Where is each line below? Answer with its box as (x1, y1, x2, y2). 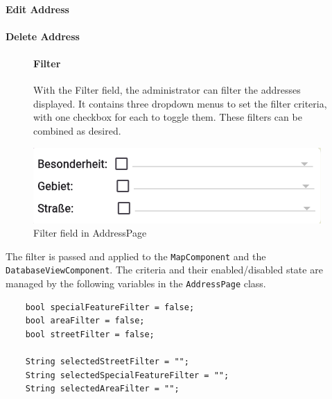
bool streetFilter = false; (25, 329, 155, 339)
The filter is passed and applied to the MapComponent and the (6, 248, 266, 263)
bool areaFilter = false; (25, 316, 145, 326)
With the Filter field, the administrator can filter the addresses (33, 83, 301, 97)
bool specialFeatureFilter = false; (25, 302, 195, 312)
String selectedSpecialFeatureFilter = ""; (25, 370, 229, 380)
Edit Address (6, 1, 69, 16)
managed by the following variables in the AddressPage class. (6, 276, 266, 291)
